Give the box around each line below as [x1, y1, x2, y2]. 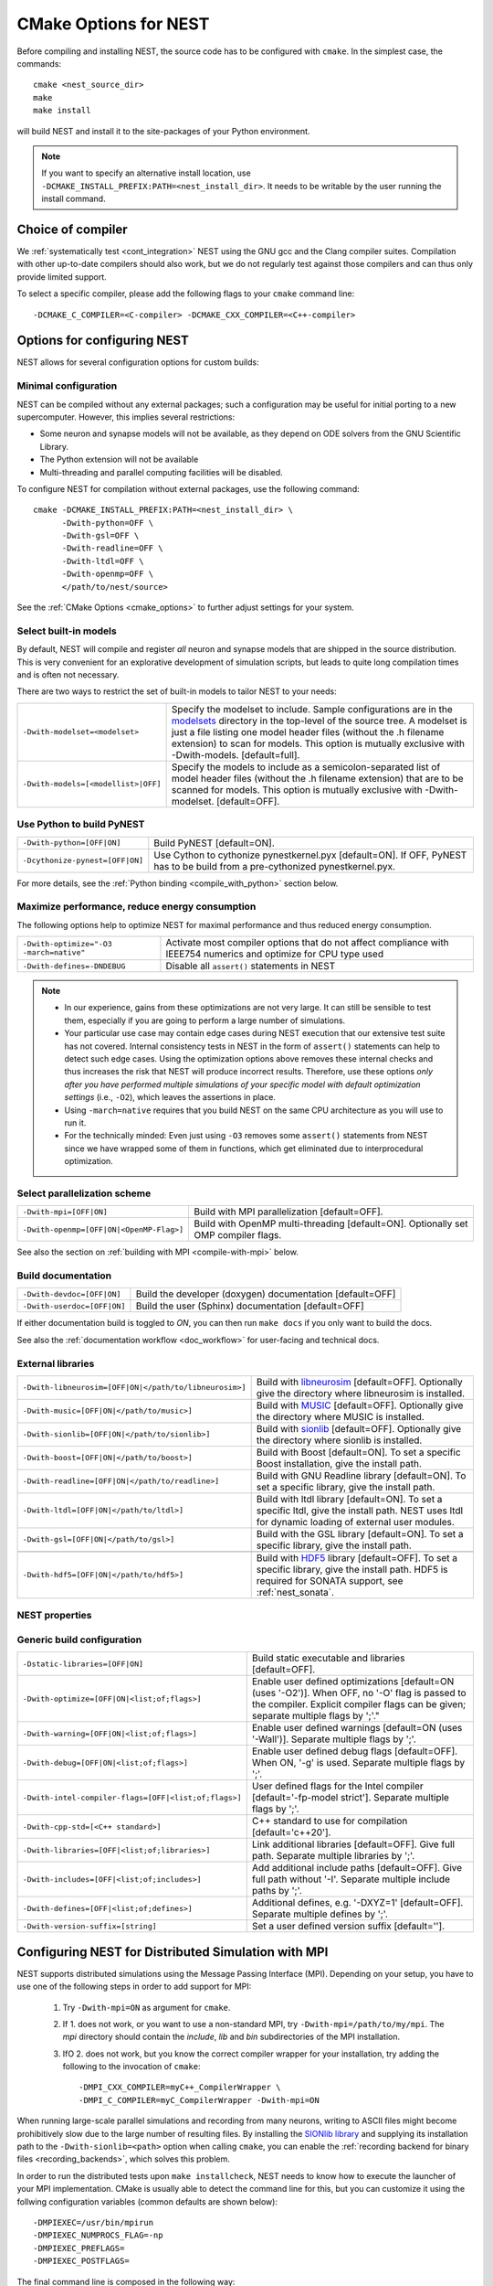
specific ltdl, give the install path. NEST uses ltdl [256, 1504, 464, 1517]
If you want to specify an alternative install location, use [41, 167, 251, 178]
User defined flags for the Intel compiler [251, 1779, 424, 1792]
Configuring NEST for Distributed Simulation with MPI [16, 1944, 329, 1960]
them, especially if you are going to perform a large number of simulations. [64, 1015, 346, 1026]
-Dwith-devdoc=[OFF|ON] [22, 1289, 121, 1298]
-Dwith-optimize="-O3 [22, 939, 113, 949]
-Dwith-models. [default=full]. [171, 748, 300, 761]
